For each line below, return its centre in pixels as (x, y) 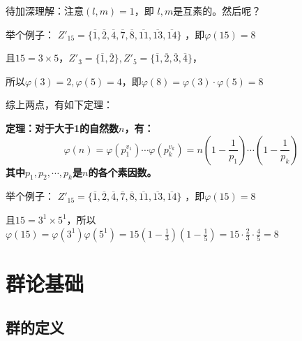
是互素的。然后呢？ (217, 10)
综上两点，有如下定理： (59, 104)
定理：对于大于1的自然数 (62, 128)
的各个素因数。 (122, 172)
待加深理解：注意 (45, 10)
